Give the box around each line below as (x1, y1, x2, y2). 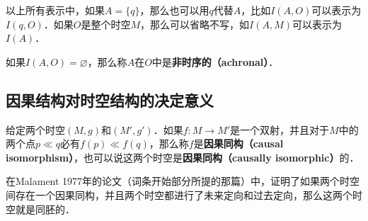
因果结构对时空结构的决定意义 (6, 89, 214, 110)
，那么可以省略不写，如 (140, 16, 250, 31)
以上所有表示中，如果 (6, 3, 105, 17)
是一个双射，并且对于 (230, 122, 330, 137)
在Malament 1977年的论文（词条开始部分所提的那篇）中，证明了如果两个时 (6, 174, 350, 188)
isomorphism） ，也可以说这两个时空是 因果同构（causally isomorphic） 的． (6, 149, 360, 164)
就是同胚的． (15, 201, 75, 216)
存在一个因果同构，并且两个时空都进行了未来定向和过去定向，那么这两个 (15, 187, 352, 202)
